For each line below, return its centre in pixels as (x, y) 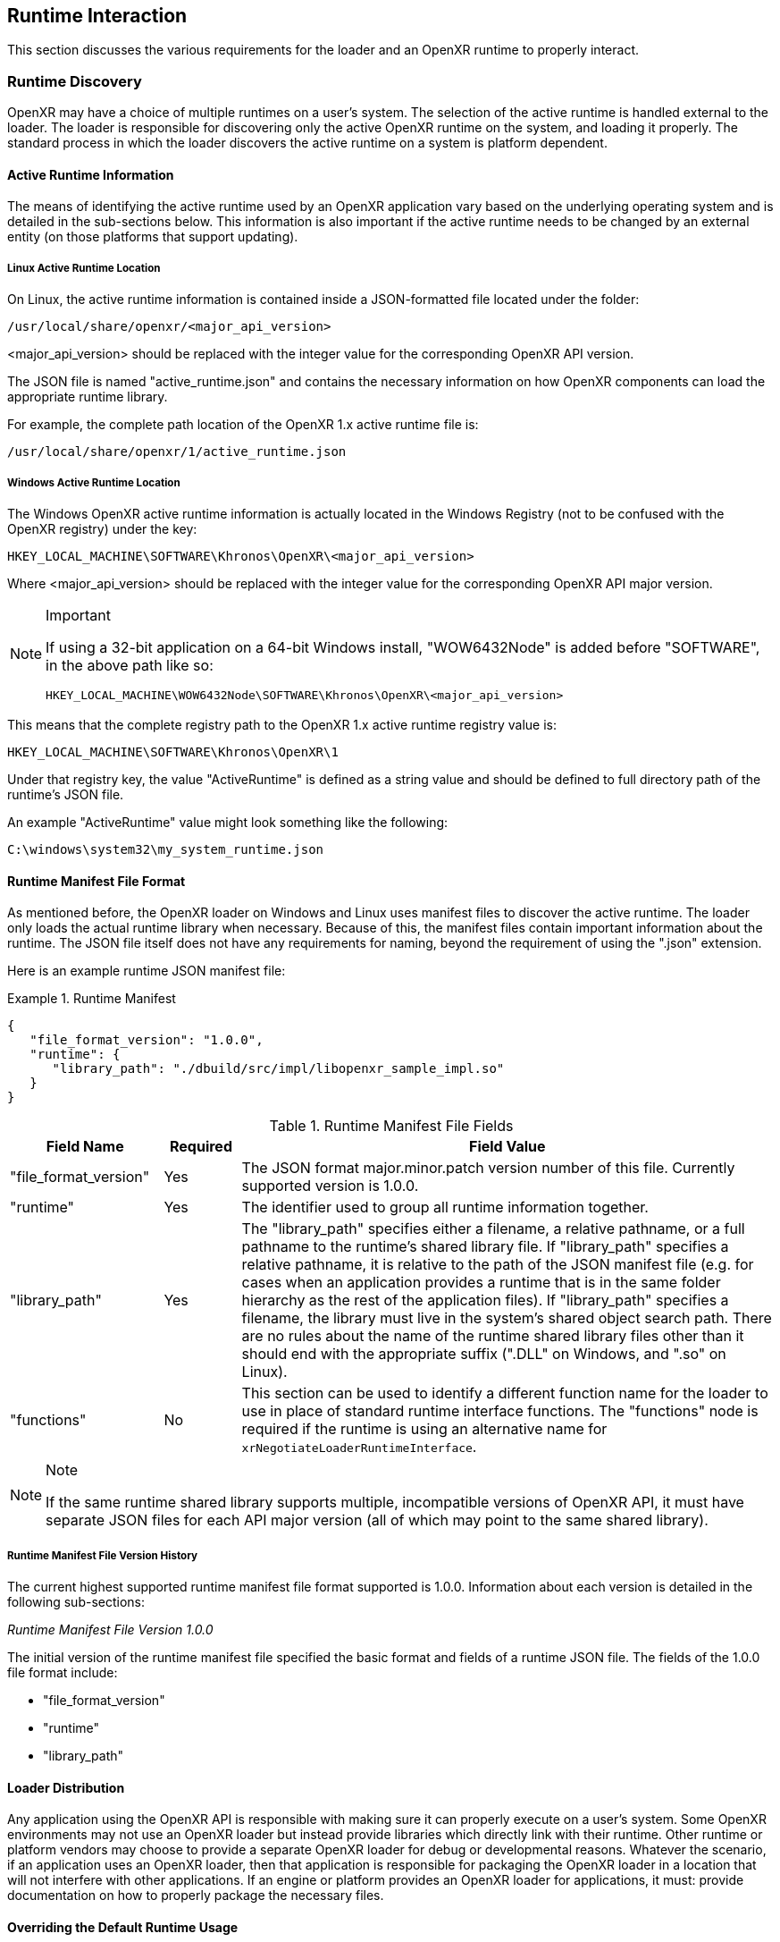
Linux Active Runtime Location (84, 268)
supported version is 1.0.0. (330, 1186)
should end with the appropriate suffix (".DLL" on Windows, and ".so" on (484, 1354)
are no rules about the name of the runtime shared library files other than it (493, 1336)
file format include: (63, 1672)
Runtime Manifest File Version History (103, 1555)
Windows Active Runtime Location (94, 482)
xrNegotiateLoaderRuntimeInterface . (359, 1447)
